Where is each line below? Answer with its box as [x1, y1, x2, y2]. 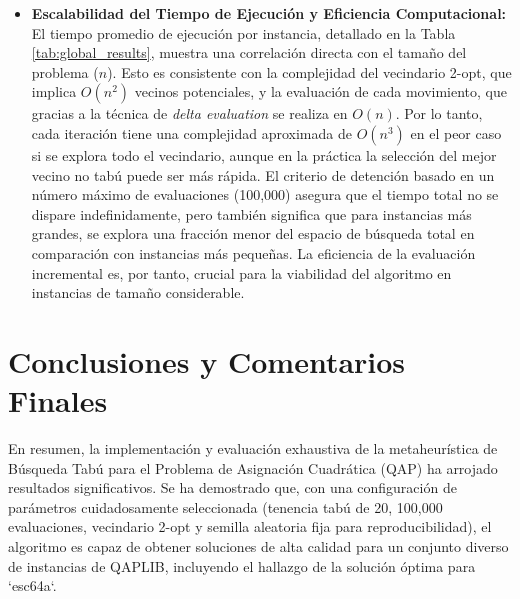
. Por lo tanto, [395, 103, 483, 124]
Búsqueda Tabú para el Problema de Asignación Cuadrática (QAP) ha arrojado [8, 457, 498, 478]
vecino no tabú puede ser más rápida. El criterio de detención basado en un [31, 164, 495, 185]
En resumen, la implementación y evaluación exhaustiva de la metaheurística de [8, 438, 498, 459]
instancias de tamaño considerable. [31, 282, 245, 303]
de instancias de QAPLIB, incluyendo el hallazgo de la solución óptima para [8, 555, 476, 576]
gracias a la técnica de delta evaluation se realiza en [31, 103, 348, 124]
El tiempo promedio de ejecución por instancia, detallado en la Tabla [31, 22, 456, 43]
